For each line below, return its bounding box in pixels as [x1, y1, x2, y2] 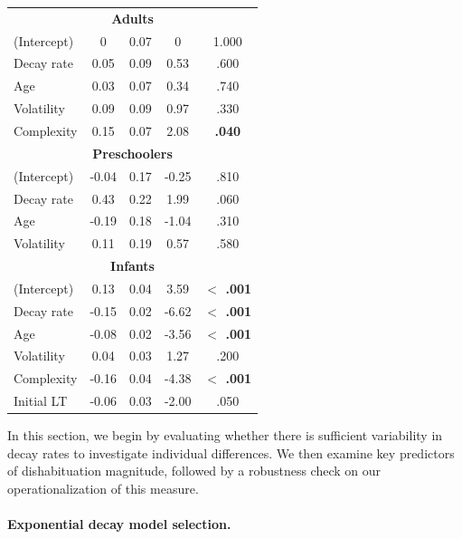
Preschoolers [92, 143, 173, 162]
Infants [110, 256, 155, 275]
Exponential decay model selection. [7, 515, 231, 534]
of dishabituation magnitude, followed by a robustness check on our [7, 461, 382, 480]
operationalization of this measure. [7, 478, 199, 497]
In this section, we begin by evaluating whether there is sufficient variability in [7, 426, 443, 445]
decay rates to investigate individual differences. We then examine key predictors [7, 443, 455, 462]
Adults [111, 8, 154, 27]
